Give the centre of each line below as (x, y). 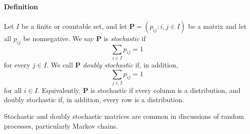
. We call (60, 64)
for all (13, 90)
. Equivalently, (59, 90)
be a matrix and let (217, 26)
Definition (21, 6)
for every (17, 64)
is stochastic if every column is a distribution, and (166, 90)
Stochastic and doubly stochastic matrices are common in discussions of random (124, 116)
